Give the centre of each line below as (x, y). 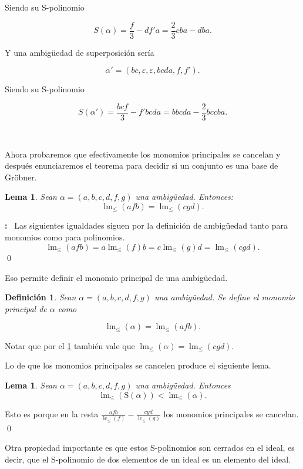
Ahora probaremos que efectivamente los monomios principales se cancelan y (143, 154)
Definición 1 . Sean (41, 297)
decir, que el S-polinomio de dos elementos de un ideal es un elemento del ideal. (148, 459)
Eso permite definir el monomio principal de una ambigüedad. (116, 277)
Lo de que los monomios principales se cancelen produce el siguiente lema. (138, 365)
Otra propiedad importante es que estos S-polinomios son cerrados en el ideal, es (150, 448)
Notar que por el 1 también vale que (70, 345)
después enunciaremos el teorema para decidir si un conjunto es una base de (142, 165)
